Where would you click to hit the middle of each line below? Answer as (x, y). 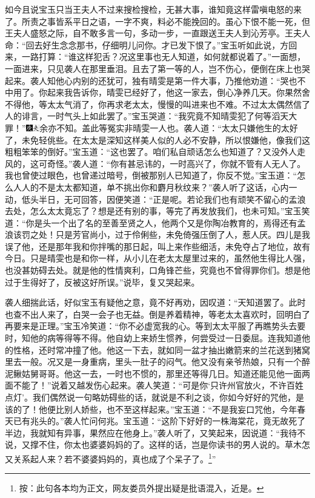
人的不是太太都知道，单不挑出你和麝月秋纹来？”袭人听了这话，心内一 (159, 187)
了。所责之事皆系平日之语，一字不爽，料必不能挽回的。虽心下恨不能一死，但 (157, 21)
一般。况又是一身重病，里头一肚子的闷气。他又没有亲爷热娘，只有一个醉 (166, 362)
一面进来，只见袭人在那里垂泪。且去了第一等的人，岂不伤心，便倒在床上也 (153, 68)
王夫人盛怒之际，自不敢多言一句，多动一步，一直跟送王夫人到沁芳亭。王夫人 (157, 33)
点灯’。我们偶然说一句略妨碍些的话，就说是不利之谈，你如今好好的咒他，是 (154, 397)
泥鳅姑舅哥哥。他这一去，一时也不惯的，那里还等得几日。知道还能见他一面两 (157, 373)
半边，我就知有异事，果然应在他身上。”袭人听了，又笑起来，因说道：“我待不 (155, 432)
